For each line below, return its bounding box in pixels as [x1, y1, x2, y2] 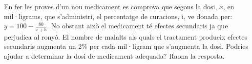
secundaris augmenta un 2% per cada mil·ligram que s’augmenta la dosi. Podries [4, 41, 249, 51]
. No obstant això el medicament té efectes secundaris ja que [47, 21, 228, 31]
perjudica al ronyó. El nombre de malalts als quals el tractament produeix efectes [4, 31, 248, 42]
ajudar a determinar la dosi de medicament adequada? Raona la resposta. [4, 50, 225, 61]
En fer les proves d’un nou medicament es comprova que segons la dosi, [4, 1, 217, 11]
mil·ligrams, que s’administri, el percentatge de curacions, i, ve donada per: [4, 11, 232, 21]
